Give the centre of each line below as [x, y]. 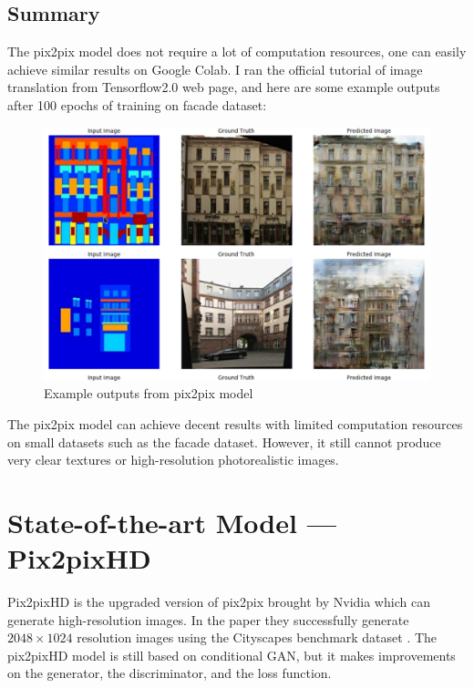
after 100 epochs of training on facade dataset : [137, 104]
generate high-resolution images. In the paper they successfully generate [208, 619]
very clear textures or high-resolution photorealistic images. [173, 460]
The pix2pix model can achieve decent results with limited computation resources [235, 424]
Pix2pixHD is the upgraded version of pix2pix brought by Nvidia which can [219, 602]
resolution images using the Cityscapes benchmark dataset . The [257, 637]
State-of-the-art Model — [172, 522]
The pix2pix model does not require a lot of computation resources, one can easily [237, 51]
